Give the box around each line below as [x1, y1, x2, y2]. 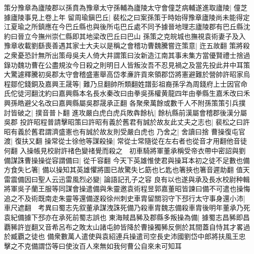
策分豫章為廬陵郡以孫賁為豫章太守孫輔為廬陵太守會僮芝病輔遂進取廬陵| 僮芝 [4, 2, 248, 12]
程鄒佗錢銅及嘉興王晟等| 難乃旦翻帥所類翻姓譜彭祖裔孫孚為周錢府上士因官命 [4, 78, 248, 89]
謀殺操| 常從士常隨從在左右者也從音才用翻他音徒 [92, 136, 247, 146]
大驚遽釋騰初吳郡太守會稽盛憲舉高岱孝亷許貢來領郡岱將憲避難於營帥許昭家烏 [4, 69, 250, 79]
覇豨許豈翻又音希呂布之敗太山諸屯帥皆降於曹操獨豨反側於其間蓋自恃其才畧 [4, 221, 243, 232]
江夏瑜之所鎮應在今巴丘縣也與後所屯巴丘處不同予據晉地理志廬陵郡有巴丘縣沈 [4, 21, 250, 32]
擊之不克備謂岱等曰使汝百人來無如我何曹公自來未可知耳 [4, 240, 182, 251]
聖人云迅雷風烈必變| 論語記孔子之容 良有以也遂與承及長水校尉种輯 [38, 174, 250, 184]
